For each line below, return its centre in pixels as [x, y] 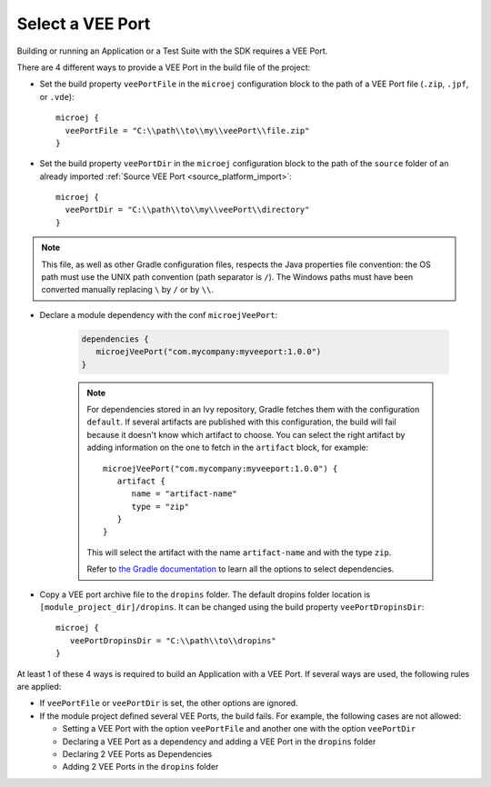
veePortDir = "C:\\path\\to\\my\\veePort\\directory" [187, 210]
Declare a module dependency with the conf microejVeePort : [159, 314]
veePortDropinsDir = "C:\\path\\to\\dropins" [173, 640]
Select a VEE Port [84, 24]
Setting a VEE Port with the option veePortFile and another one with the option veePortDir [239, 729]
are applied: [39, 686]
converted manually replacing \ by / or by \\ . [127, 290]
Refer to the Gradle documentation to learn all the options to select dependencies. [240, 569]
